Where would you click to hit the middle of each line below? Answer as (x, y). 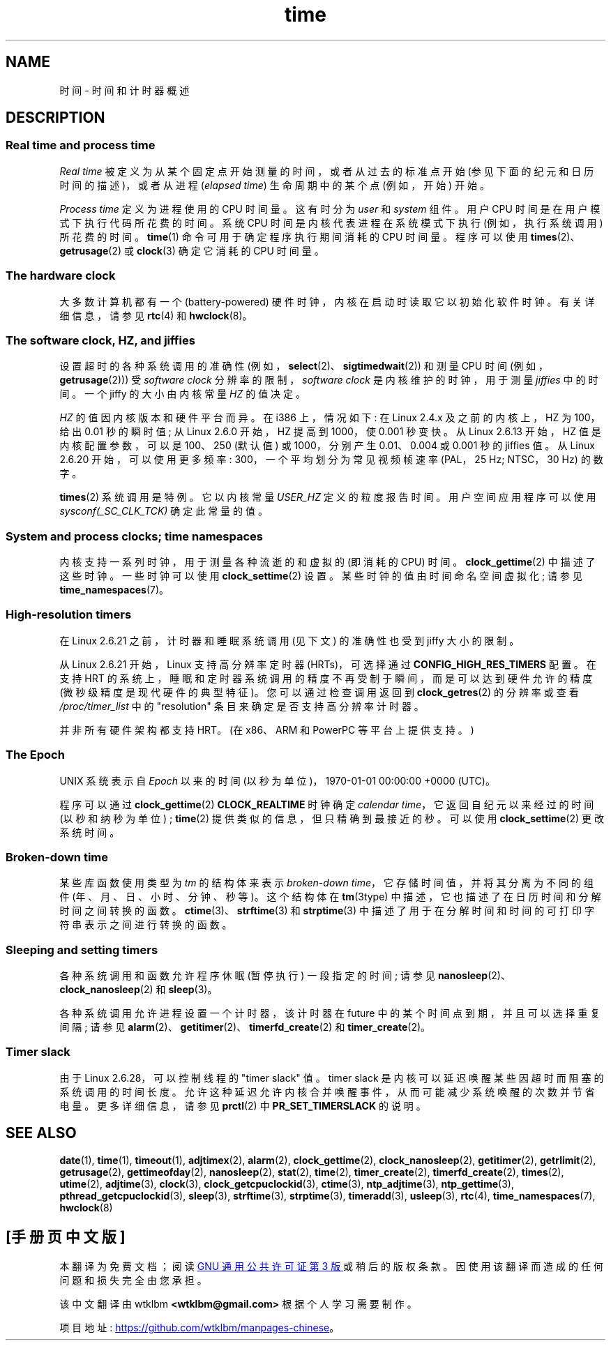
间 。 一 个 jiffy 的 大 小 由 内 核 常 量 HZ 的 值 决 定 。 (182, 394)
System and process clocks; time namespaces (134, 536)
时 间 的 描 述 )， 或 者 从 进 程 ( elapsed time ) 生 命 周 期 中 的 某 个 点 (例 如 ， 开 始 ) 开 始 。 (275, 185)
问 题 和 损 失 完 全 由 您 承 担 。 (133, 1280)
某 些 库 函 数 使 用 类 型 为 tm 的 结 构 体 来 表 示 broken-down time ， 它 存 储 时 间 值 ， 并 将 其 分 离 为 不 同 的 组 (326, 883)
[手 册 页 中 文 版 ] (66, 1237)
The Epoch (35, 755)
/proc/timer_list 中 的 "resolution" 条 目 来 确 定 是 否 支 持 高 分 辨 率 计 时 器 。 (242, 706)
